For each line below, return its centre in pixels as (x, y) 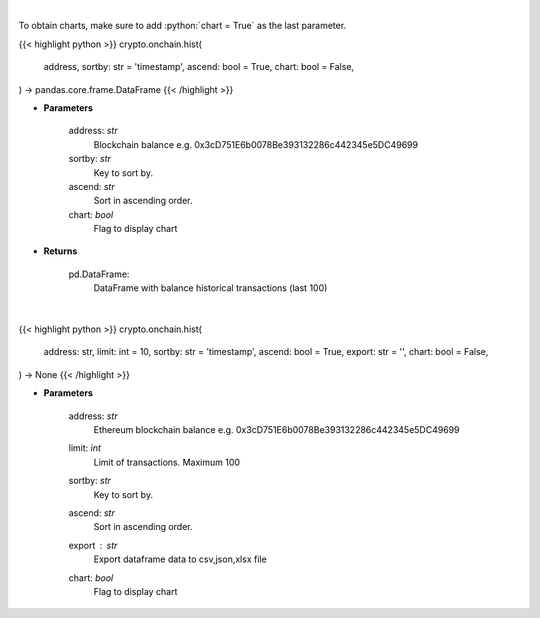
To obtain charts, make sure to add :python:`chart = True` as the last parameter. (182, 26)
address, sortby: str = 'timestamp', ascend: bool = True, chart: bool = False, (199, 67)
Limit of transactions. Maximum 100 (166, 462)
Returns (60, 251)
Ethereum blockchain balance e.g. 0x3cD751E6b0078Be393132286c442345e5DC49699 (276, 429)
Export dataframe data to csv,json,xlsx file (180, 559)
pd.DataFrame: (99, 274)
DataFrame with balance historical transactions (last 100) (210, 288)
